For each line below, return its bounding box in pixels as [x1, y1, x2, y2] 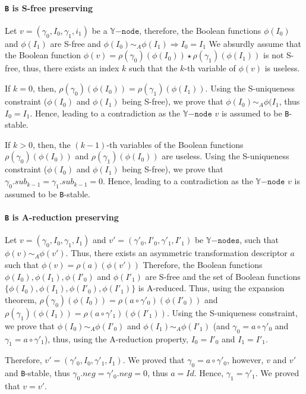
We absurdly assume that [209, 37, 302, 49]
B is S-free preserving [5, 1, 93, 14]
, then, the [32, 138, 71, 150]
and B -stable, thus [5, 367, 70, 379]
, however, [227, 354, 264, 366]
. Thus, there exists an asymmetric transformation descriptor [65, 247, 288, 259]
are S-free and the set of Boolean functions [145, 270, 301, 282]
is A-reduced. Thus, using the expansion [138, 282, 285, 294]
